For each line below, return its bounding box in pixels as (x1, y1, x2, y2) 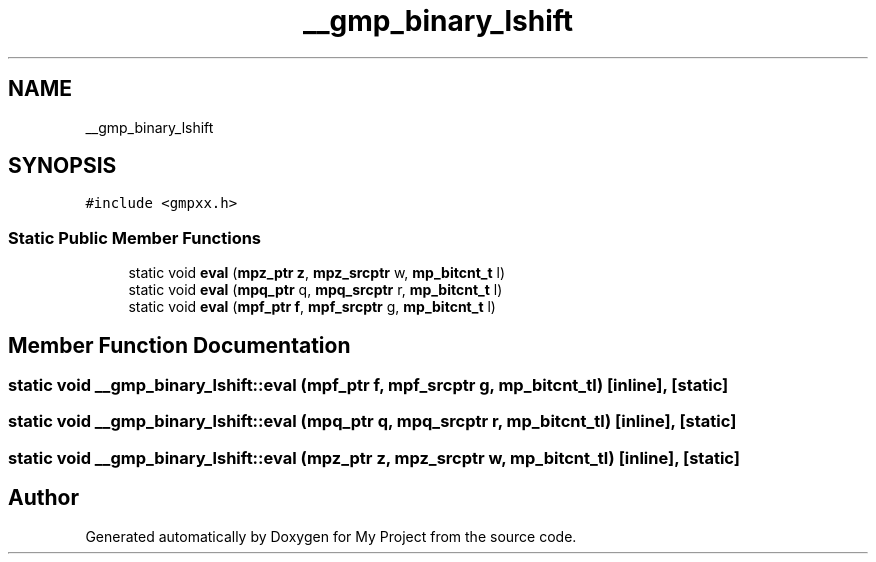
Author (8, 485, 79, 511)
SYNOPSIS (8, 153, 117, 179)
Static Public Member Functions (8, 227, 262, 248)
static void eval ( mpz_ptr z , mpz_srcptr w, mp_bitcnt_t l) (128, 264, 505, 282)
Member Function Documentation (8, 332, 351, 358)
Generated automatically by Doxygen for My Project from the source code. (85, 527, 577, 545)
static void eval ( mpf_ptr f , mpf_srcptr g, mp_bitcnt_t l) (128, 298, 496, 316)
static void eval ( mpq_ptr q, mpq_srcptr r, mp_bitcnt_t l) (128, 281, 503, 299)
